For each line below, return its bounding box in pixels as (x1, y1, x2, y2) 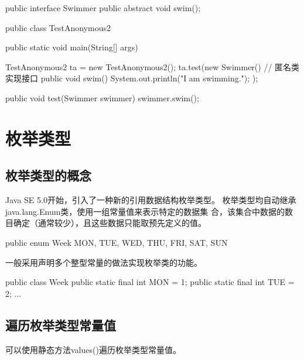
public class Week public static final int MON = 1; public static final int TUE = (5, 276, 295, 288)
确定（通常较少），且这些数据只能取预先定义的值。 (13, 217, 206, 229)
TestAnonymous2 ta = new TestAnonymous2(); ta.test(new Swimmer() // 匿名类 (5, 60, 300, 73)
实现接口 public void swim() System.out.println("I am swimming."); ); (5, 72, 258, 84)
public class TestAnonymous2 (5, 21, 111, 33)
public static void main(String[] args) (5, 41, 138, 53)
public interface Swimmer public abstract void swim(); (5, 2, 201, 13)
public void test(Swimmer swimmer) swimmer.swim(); (5, 91, 199, 104)
